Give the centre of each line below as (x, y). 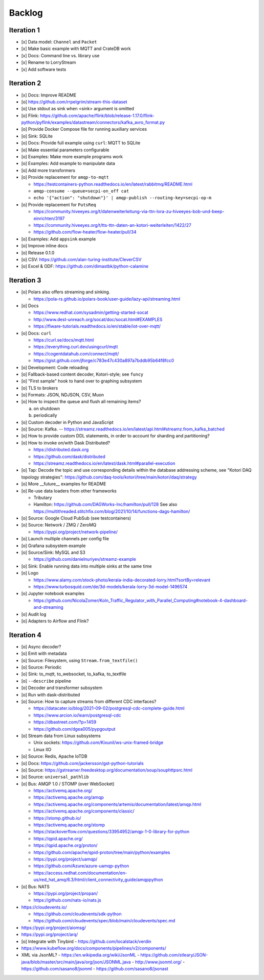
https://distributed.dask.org (61, 450)
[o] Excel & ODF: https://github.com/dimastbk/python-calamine (85, 266)
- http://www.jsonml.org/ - (158, 962)
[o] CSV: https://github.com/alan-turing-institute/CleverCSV (81, 259)
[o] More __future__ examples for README (64, 484)
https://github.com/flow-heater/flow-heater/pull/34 (85, 232)
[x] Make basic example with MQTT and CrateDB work (76, 48)
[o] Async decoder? (41, 646)
